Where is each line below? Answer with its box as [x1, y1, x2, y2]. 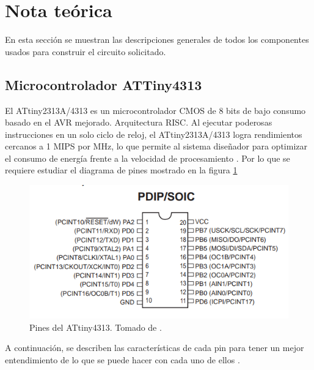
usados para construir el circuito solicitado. [5, 45, 166, 58]
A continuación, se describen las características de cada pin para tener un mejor [5, 341, 304, 354]
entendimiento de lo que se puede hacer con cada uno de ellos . [5, 353, 240, 366]
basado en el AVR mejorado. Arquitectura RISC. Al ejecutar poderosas [5, 116, 272, 129]
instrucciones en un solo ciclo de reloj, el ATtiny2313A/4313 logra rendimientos [5, 127, 302, 140]
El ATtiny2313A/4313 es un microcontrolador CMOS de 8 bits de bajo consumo [5, 104, 306, 116]
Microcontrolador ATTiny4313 [5, 75, 202, 94]
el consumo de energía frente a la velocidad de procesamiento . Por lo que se [5, 151, 290, 164]
